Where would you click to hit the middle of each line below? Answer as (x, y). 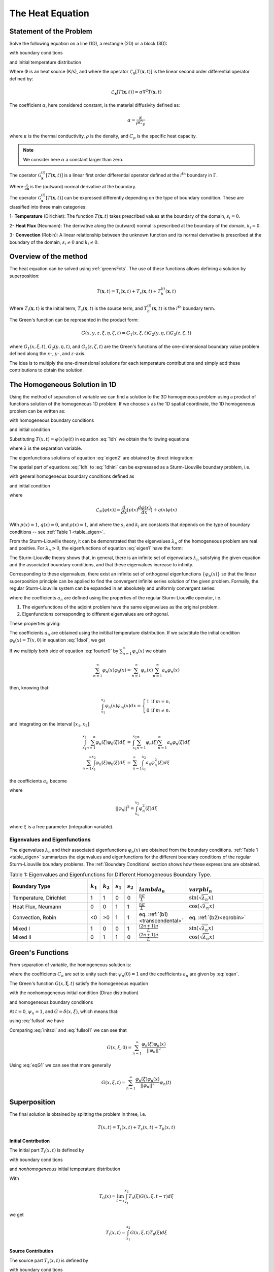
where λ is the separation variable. (46, 448)
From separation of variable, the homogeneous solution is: (70, 965)
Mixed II (22, 937)
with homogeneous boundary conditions (52, 420)
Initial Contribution (30, 1141)
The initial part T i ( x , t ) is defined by (47, 1151)
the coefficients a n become (38, 781)
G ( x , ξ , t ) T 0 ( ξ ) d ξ (149, 1233)
